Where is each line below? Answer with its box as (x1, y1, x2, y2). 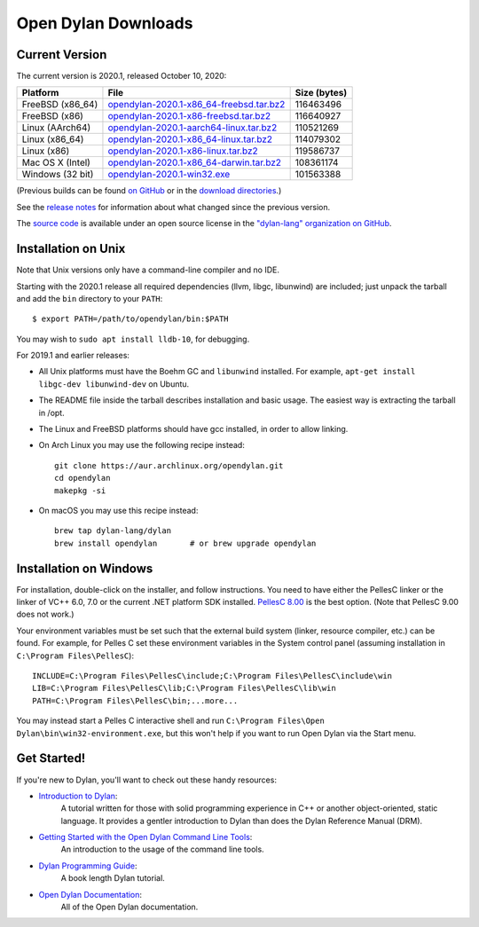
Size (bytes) (294, 87, 348, 99)
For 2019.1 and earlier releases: (16, 350, 130, 361)
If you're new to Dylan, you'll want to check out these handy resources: (16, 774, 277, 785)
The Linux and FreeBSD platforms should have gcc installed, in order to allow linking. (38, 424, 349, 435)
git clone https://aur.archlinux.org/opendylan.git (54, 460, 284, 470)
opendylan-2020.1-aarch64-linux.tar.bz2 (107, 122, 278, 134)
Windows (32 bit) (21, 169, 94, 181)
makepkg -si (54, 485, 106, 496)
